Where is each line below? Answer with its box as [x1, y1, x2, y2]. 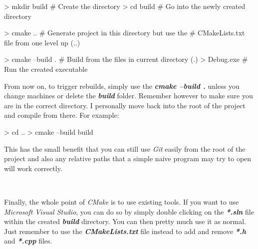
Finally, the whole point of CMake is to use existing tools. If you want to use [4, 196, 239, 207]
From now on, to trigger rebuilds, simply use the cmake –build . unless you [4, 80, 240, 91]
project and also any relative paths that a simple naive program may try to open [4, 153, 252, 164]
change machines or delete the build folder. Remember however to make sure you [4, 90, 253, 101]
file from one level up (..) [4, 37, 80, 47]
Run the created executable [4, 63, 88, 74]
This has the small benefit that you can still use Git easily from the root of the [4, 143, 246, 154]
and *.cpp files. [4, 236, 52, 246]
